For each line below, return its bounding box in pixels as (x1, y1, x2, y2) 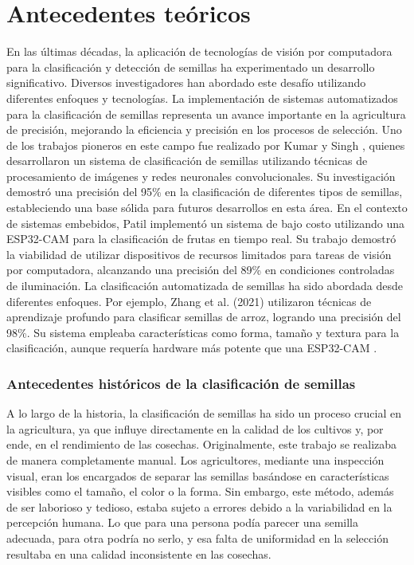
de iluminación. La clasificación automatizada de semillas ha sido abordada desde (6, 277, 404, 294)
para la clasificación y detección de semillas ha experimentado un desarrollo (6, 58, 375, 75)
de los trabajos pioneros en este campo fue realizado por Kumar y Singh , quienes (6, 136, 405, 153)
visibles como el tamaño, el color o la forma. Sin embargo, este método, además (6, 483, 394, 500)
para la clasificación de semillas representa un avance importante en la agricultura (6, 105, 406, 122)
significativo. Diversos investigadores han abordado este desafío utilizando (6, 74, 366, 91)
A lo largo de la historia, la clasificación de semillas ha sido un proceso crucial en (6, 405, 402, 422)
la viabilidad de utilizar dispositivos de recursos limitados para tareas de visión (6, 245, 392, 262)
